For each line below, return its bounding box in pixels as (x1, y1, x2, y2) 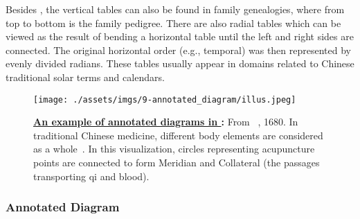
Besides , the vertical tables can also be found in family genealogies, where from (6, 2, 345, 16)
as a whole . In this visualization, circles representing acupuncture (33, 141, 315, 156)
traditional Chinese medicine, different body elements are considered (33, 128, 323, 142)
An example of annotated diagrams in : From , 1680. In (33, 114, 298, 129)
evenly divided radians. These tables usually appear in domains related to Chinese (6, 56, 354, 71)
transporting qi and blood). (33, 168, 150, 183)
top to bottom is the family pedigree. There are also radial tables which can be (6, 15, 341, 30)
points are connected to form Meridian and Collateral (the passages (33, 155, 320, 169)
